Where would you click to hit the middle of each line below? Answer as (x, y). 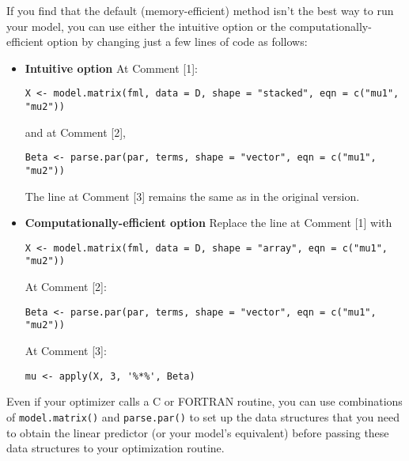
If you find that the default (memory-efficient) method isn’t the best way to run (200, 10)
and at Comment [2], (75, 132)
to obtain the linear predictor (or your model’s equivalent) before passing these (198, 432)
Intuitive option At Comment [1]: (112, 68)
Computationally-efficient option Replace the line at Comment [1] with (208, 223)
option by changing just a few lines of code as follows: (177, 42)
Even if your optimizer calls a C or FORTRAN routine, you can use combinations (204, 401)
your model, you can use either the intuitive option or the (146, 26)
